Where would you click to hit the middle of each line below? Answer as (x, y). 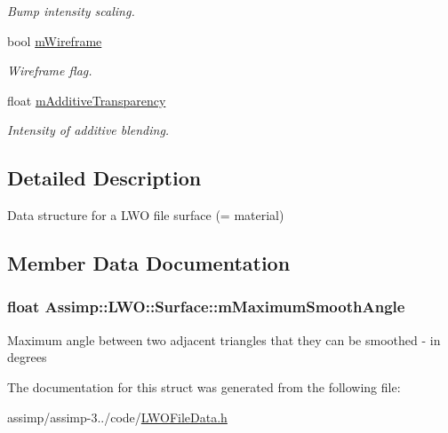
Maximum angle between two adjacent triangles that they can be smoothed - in (224, 339)
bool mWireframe (55, 40)
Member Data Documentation (149, 263)
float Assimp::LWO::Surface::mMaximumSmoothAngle (206, 307)
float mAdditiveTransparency (87, 100)
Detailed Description (104, 178)
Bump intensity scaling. (71, 11)
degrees (27, 357)
